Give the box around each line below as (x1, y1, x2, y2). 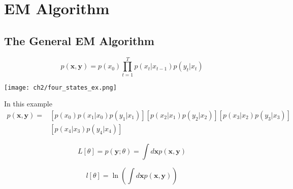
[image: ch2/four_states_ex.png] (4, 84, 117, 91)
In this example (4, 98, 52, 109)
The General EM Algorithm (4, 32, 154, 48)
